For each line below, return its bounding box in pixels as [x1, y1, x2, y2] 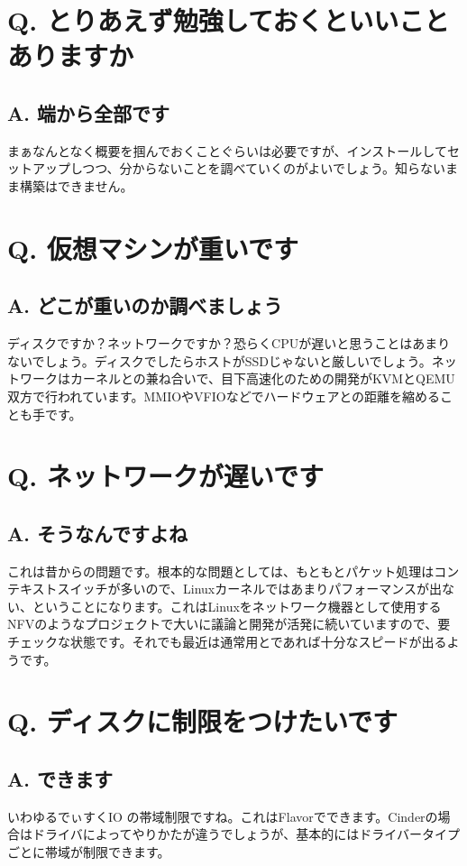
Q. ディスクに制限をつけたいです [7, 703, 398, 740]
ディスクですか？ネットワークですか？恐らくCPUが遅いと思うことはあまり [7, 334, 451, 353]
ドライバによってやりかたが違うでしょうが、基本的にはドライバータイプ [32, 825, 461, 843]
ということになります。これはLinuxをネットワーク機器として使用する [32, 596, 442, 615]
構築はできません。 [19, 176, 133, 195]
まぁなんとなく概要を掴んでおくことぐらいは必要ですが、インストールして [7, 141, 447, 160]
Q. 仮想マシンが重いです [7, 229, 299, 266]
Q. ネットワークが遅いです [7, 457, 325, 494]
